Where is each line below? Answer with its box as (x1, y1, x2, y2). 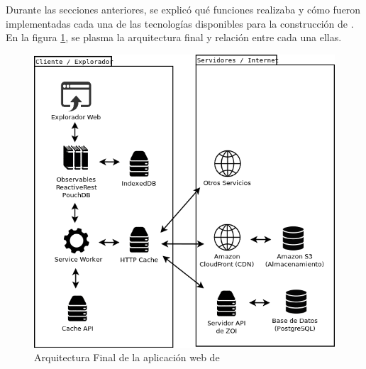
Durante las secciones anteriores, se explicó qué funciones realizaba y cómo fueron (6, 2, 361, 16)
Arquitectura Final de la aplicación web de (34, 350, 220, 365)
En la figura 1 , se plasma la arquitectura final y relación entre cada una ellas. (6, 30, 342, 45)
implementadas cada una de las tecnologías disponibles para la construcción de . (6, 16, 354, 31)
